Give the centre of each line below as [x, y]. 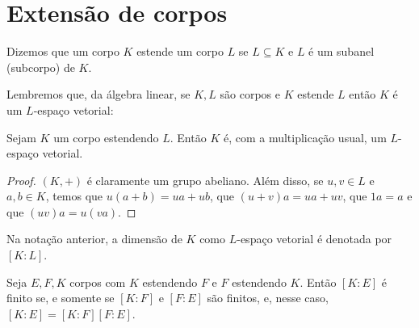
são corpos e [250, 94]
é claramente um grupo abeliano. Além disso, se [205, 180]
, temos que [74, 196]
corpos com [98, 282]
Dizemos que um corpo [63, 51]
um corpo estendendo [106, 137]
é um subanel [341, 51]
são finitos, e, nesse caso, [268, 298]
